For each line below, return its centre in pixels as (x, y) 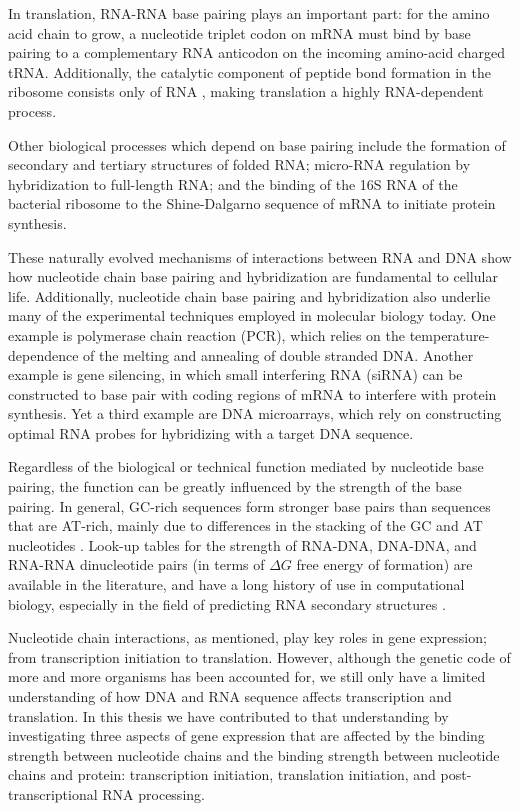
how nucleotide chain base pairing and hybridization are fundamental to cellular (253, 276)
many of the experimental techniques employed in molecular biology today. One (252, 315)
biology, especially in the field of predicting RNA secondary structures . (227, 603)
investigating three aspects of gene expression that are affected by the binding (246, 735)
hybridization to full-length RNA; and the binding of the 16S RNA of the (233, 183)
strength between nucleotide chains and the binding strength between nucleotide (254, 754)
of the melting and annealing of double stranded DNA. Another (278, 354)
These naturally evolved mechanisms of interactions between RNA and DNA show (260, 256)
